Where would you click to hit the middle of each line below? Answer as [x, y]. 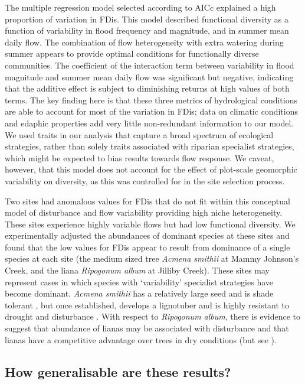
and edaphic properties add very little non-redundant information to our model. [149, 123]
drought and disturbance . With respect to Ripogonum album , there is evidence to [153, 316]
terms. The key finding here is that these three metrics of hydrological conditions [151, 100]
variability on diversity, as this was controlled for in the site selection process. [145, 180]
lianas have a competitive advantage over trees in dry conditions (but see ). [141, 339]
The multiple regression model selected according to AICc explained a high [140, 7]
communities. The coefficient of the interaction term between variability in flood [150, 65]
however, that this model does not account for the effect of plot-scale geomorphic [151, 169]
